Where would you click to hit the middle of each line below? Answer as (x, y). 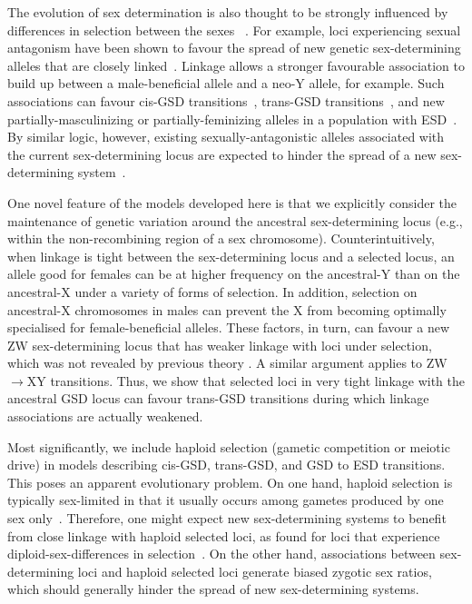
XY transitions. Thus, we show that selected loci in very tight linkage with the (246, 380)
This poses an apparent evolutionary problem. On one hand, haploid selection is (230, 482)
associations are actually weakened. (105, 416)
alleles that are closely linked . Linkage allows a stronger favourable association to (236, 65)
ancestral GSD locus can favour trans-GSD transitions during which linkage (218, 398)
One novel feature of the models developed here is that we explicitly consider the (232, 202)
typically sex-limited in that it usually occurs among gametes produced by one (226, 500)
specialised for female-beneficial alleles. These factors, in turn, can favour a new (229, 327)
